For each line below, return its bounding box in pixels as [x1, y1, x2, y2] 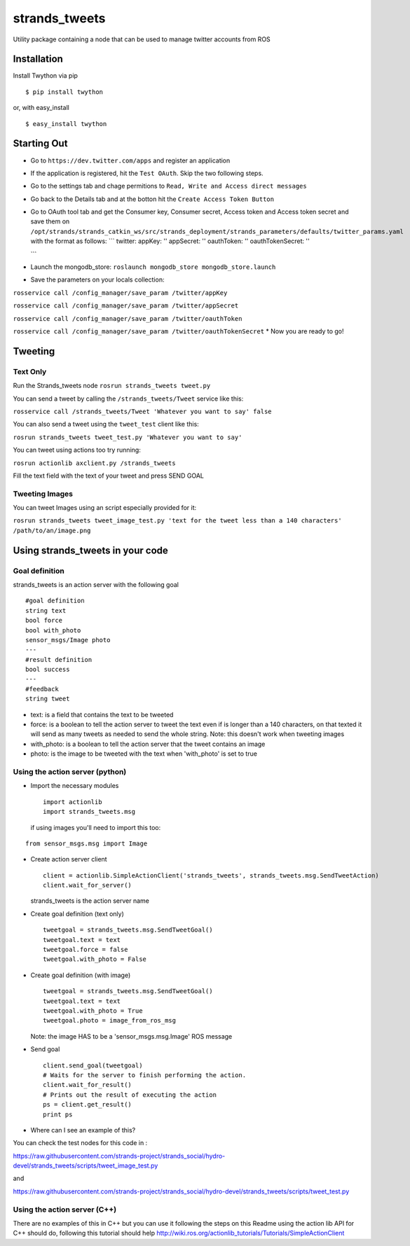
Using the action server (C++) [13, 1205, 117, 1214]
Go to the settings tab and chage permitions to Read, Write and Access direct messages [30, 182, 308, 191]
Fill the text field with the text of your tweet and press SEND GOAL [13, 471, 205, 480]
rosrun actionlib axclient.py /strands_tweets [13, 459, 176, 467]
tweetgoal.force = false [43, 946, 128, 954]
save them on [30, 217, 70, 226]
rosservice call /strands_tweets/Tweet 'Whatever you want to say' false [13, 407, 273, 415]
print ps [43, 1110, 73, 1119]
